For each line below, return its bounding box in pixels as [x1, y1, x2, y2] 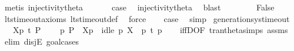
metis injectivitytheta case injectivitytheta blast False [4, 1, 275, 13]
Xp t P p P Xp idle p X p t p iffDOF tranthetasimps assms [12, 24, 288, 36]
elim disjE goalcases [4, 35, 79, 47]
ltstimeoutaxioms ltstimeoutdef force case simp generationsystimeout [4, 12, 290, 24]
